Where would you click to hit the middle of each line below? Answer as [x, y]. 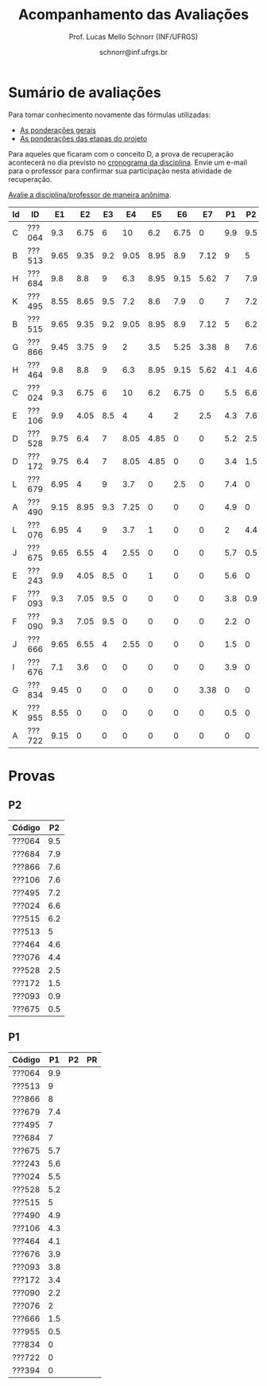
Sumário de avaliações [85, 92]
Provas [32, 776]
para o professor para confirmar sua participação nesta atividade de [120, 171]
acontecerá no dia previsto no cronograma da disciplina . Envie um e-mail [128, 162]
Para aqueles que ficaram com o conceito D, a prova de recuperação [121, 153]
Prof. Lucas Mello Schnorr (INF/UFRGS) [133, 37]
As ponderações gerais [58, 130]
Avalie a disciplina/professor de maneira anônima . [90, 194]
